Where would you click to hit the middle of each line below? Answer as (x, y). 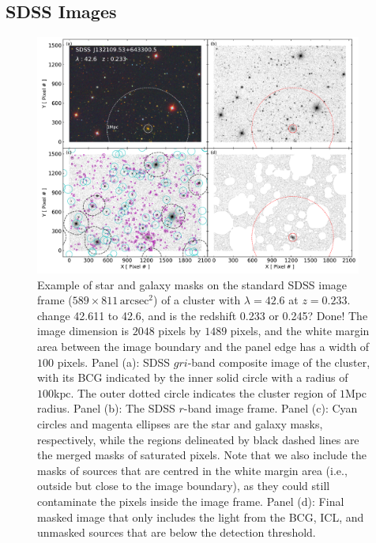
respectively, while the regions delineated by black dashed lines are (198, 439)
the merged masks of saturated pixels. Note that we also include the (202, 455)
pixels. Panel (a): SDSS (114, 362)
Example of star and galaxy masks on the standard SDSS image (192, 284)
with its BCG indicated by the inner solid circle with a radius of (193, 377)
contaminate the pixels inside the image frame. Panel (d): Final (191, 502)
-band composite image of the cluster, (279, 362)
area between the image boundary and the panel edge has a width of (203, 347)
